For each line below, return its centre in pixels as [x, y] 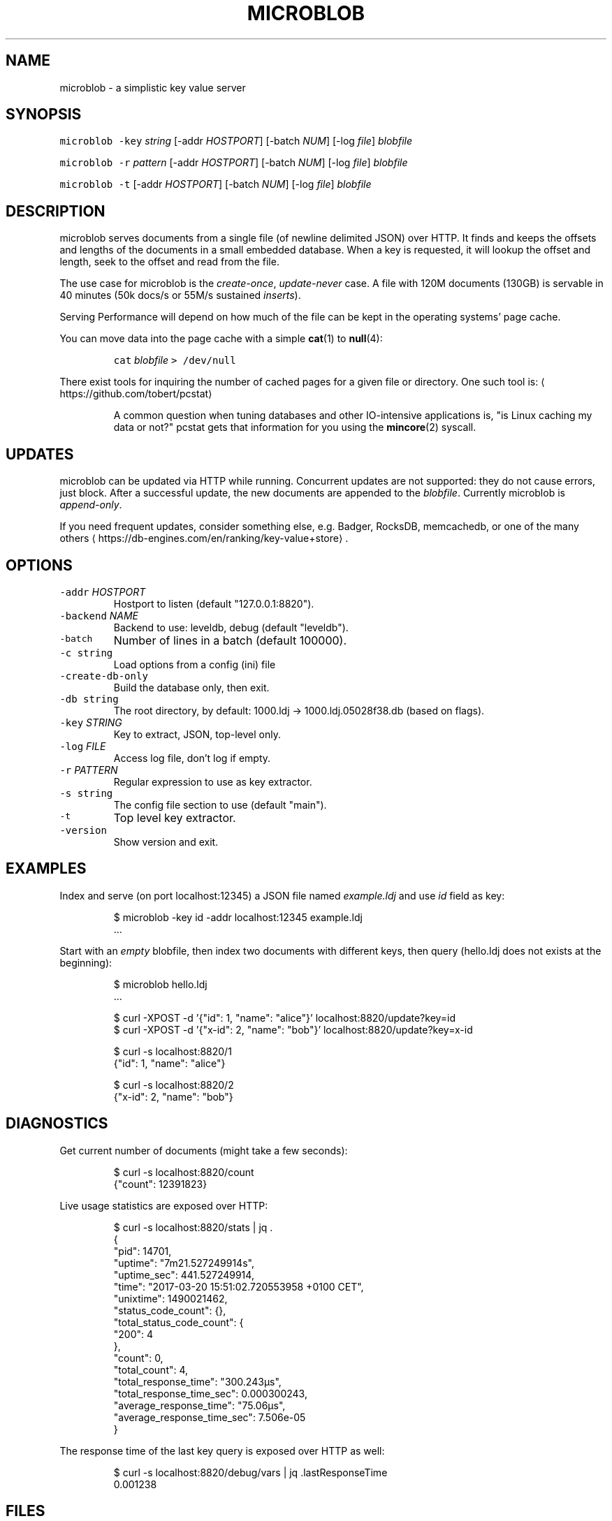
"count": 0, [138, 1358]
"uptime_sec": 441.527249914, [184, 1274]
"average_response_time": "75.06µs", [199, 1405]
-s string [86, 793]
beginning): [86, 962]
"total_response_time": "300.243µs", [197, 1381]
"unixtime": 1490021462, [170, 1298]
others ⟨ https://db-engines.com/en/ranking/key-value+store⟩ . [204, 538]
